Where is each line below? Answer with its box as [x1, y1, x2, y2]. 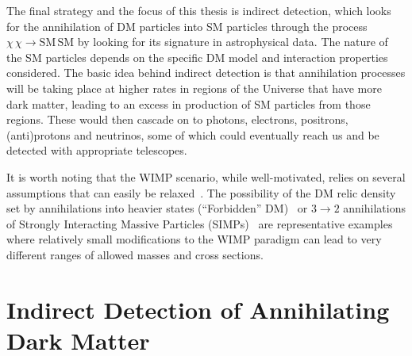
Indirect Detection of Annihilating [6, 293, 390, 325]
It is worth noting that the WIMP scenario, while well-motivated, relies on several [6, 168, 406, 185]
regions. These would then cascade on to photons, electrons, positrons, [6, 111, 348, 128]
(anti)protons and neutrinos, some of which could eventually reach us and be [6, 126, 379, 143]
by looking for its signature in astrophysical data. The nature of [77, 33, 388, 50]
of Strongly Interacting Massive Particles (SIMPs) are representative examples [6, 215, 393, 232]
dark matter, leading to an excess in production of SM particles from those [6, 95, 371, 112]
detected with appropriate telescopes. [6, 142, 187, 159]
